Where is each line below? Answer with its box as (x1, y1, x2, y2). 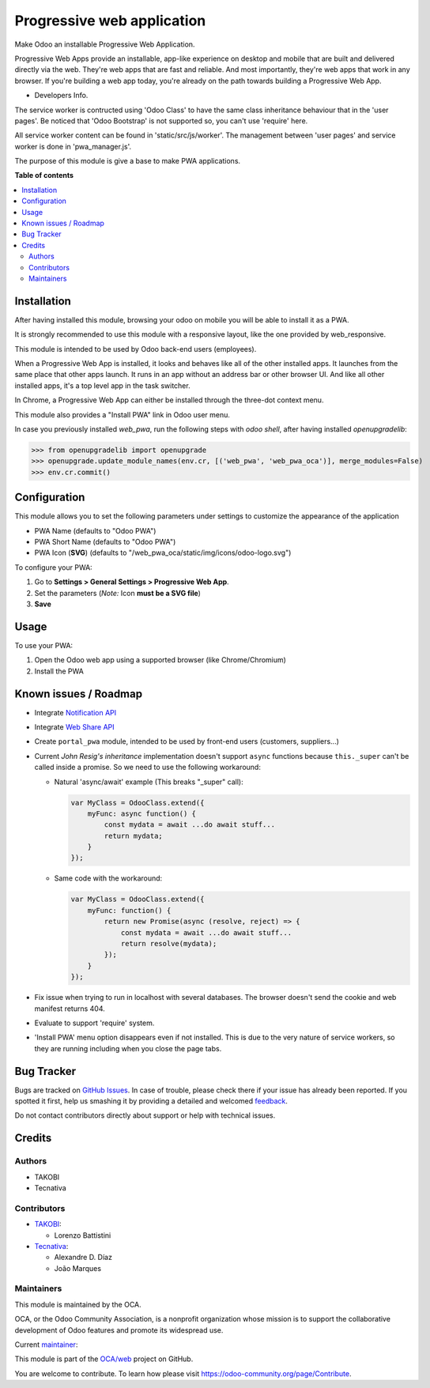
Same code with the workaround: (54, 873, 163, 883)
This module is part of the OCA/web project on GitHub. (14, 1354, 194, 1363)
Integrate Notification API (34, 707, 117, 717)
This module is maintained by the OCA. (14, 1299, 141, 1309)
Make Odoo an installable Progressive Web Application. (14, 40, 195, 49)
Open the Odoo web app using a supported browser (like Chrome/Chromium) (34, 655, 286, 665)
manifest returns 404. (34, 1004, 106, 1013)
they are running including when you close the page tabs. (34, 1043, 222, 1053)
